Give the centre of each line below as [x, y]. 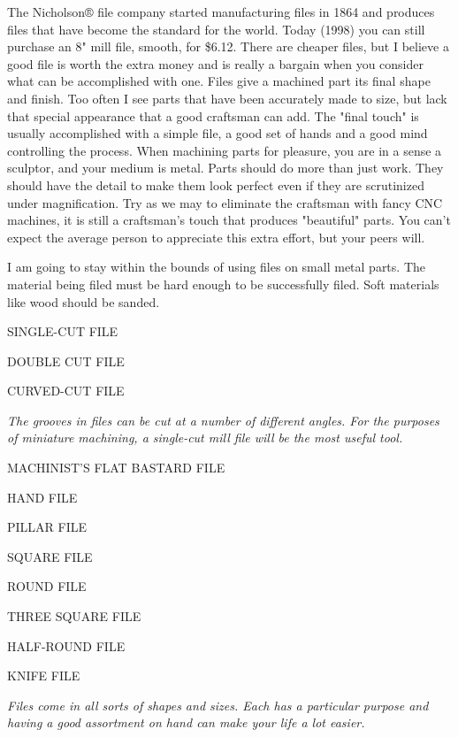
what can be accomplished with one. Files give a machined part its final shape [219, 81]
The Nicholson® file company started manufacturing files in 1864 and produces [221, 12]
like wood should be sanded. [84, 301]
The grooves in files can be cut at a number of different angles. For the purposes [223, 420]
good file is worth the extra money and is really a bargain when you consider [215, 63]
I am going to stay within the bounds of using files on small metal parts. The [216, 267]
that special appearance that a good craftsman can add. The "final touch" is [213, 115]
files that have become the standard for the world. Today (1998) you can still [216, 29]
